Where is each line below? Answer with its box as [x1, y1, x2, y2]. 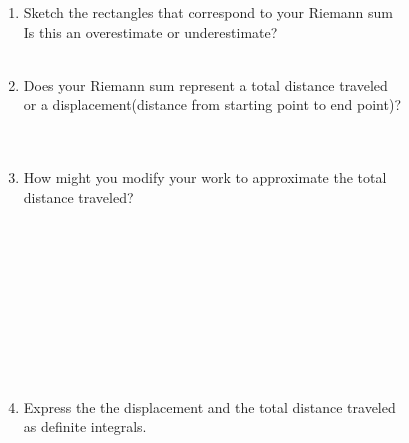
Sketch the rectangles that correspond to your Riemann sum [23, 2, 394, 22]
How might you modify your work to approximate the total [23, 167, 387, 188]
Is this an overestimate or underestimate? [23, 21, 278, 42]
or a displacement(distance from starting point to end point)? [23, 94, 401, 115]
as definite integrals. [23, 416, 147, 437]
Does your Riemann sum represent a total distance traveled [23, 74, 388, 95]
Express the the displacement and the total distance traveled [23, 396, 396, 417]
